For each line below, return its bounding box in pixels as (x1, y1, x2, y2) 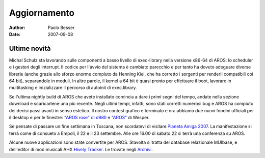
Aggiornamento (9, 7, 75, 18)
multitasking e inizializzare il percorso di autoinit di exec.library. (9, 85, 137, 91)
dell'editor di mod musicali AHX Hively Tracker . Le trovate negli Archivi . (9, 146, 153, 152)
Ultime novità (9, 44, 51, 53)
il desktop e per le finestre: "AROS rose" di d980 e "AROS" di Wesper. (9, 114, 150, 120)
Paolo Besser (48, 25, 75, 31)
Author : (9, 25, 26, 31)
